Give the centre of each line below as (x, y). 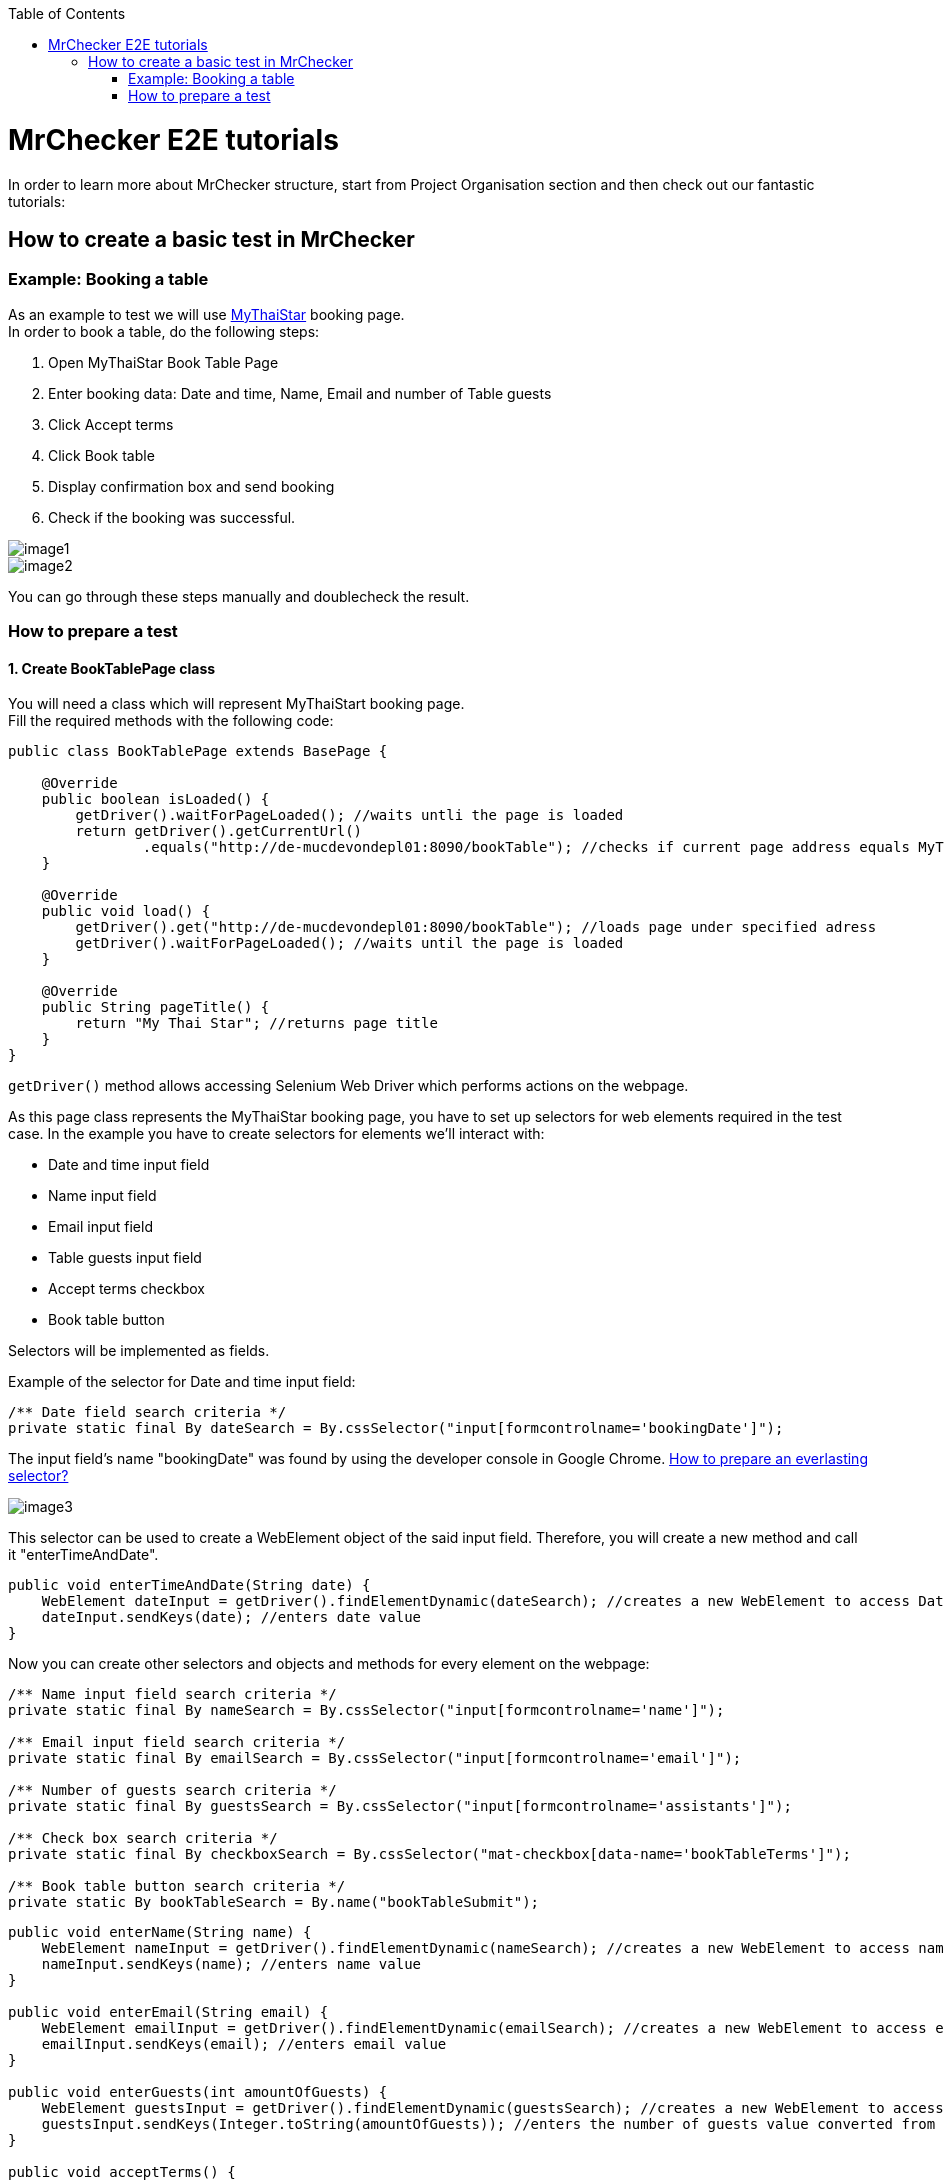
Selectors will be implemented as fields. (139, 1351)
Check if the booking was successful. (172, 517)
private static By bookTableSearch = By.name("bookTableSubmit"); (274, 1902)
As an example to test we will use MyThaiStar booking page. (206, 314)
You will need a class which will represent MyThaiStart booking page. (236, 704)
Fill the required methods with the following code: (171, 721)
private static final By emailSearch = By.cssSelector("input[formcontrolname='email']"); (375, 1758)
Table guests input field (125, 1258)
